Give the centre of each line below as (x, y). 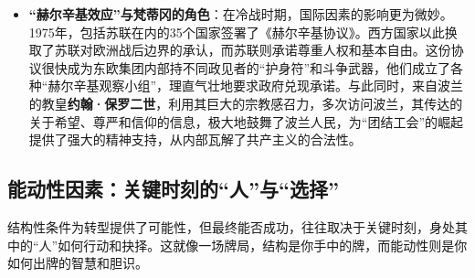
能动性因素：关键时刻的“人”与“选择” (173, 189)
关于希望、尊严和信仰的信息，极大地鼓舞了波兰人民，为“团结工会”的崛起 (246, 121)
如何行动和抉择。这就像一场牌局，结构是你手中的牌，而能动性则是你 (263, 245)
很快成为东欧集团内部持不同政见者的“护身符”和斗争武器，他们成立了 (246, 67)
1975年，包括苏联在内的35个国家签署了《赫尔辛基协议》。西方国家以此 (237, 32)
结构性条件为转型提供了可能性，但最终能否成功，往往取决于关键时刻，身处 (231, 226)
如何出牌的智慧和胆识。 (78, 263)
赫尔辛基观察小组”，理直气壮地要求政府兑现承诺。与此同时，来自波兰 (256, 86)
